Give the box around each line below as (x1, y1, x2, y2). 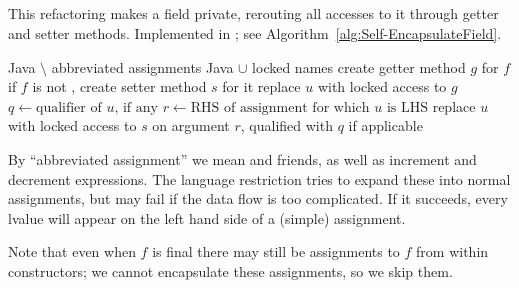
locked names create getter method (252, 56, 466, 77)
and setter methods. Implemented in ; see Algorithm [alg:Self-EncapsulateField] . (8, 22, 502, 43)
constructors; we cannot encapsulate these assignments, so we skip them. (8, 260, 453, 281)
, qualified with (240, 115, 333, 136)
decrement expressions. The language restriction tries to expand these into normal (8, 168, 511, 189)
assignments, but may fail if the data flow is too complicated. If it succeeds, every (8, 188, 508, 209)
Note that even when (8, 241, 136, 262)
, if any (114, 100, 158, 115)
